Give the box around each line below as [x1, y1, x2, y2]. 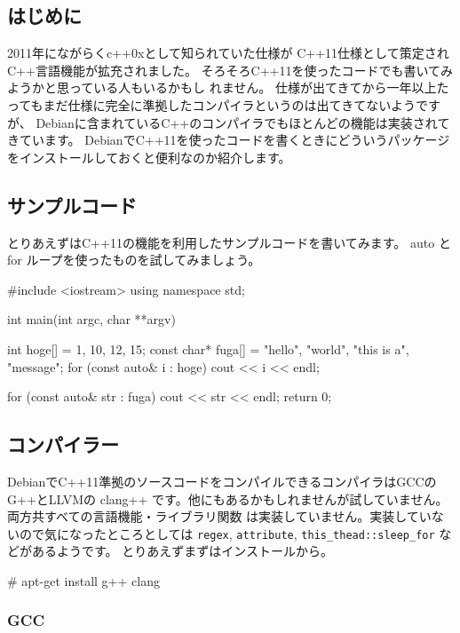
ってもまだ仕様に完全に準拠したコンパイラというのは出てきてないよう [7, 95, 416, 114]
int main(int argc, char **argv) [7, 310, 176, 328]
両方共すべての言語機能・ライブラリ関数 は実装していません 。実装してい [7, 507, 432, 526]
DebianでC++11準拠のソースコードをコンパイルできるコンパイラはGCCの [7, 471, 437, 490]
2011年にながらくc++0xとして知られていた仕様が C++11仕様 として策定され [7, 44, 449, 62]
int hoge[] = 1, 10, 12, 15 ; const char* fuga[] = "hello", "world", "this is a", [7, 339, 409, 358]
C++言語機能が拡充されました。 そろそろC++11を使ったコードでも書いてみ [7, 60, 454, 79]
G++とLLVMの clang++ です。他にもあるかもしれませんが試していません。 [7, 489, 448, 508]
